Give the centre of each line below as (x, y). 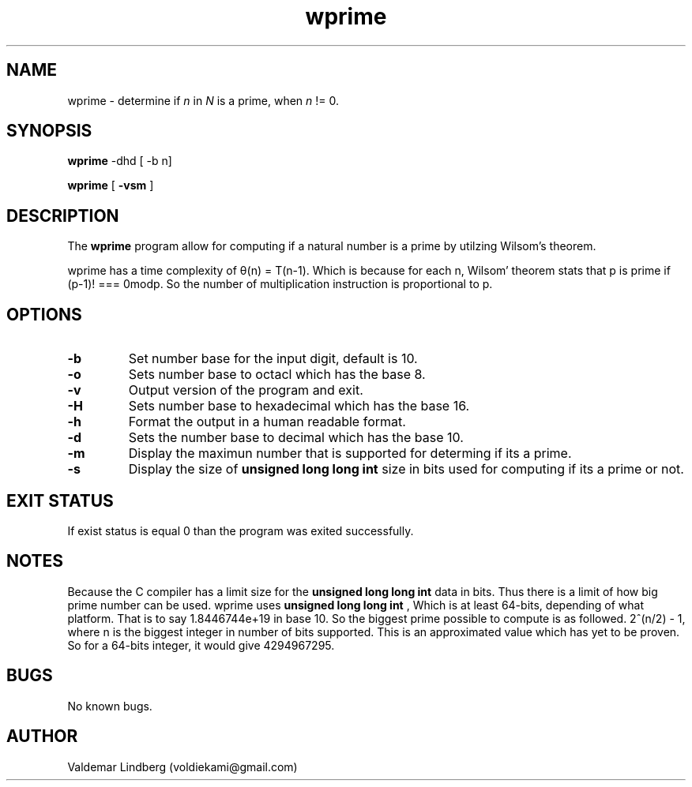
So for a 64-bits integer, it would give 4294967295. (201, 645)
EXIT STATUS (60, 500)
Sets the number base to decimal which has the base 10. (296, 438)
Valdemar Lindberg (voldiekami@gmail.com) (182, 766)
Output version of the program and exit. (246, 390)
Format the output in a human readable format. (267, 422)
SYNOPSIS (49, 131)
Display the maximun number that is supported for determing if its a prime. (350, 453)
